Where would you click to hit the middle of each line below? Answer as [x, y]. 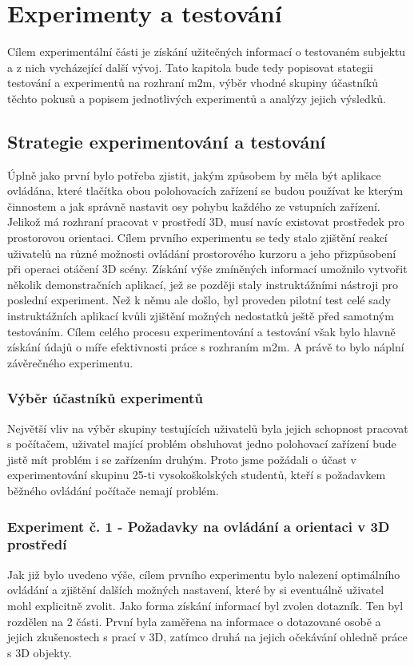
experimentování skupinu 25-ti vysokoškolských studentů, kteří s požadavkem [197, 475]
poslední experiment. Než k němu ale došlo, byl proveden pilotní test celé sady [199, 300]
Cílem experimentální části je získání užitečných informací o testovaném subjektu [207, 52]
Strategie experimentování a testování [167, 141]
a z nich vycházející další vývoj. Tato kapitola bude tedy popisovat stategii [190, 67]
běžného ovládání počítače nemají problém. [113, 491]
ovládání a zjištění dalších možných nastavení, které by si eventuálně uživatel [196, 590]
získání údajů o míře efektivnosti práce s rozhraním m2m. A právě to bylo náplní [206, 347]
